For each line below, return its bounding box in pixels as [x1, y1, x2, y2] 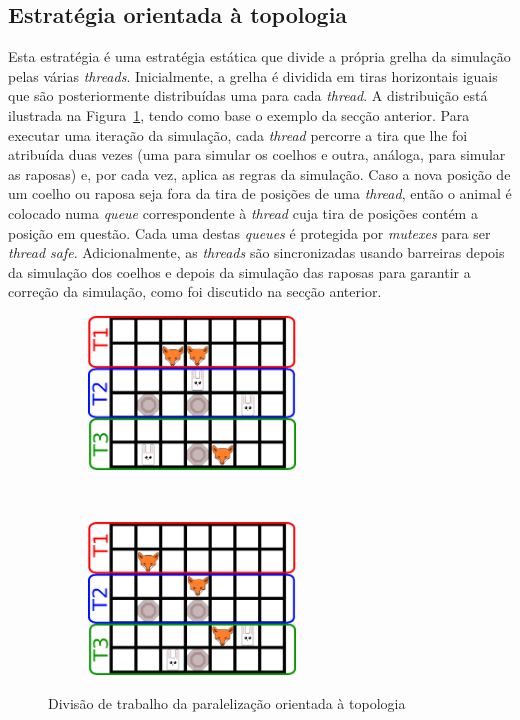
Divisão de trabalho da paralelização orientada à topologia [48, 692, 406, 713]
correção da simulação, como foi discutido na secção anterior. [8, 281, 382, 302]
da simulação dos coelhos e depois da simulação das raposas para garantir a [8, 261, 471, 282]
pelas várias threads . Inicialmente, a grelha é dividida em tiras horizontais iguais [8, 65, 498, 86]
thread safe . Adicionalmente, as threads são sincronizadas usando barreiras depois [8, 242, 505, 263]
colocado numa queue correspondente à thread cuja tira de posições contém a [8, 202, 478, 223]
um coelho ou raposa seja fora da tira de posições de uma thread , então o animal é [8, 183, 512, 204]
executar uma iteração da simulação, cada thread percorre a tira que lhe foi [8, 124, 468, 145]
